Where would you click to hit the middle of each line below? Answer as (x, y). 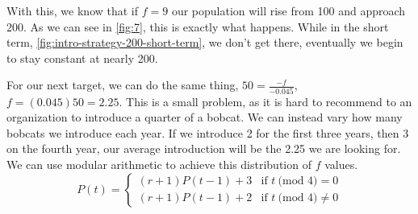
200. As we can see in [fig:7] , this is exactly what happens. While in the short (198, 26)
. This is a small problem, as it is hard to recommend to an (265, 101)
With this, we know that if (73, 10)
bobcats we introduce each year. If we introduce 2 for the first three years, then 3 (208, 132)
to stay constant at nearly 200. (82, 58)
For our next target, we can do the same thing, (123, 85)
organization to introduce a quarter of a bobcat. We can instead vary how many (205, 117)
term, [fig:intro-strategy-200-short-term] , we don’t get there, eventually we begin (205, 42)
